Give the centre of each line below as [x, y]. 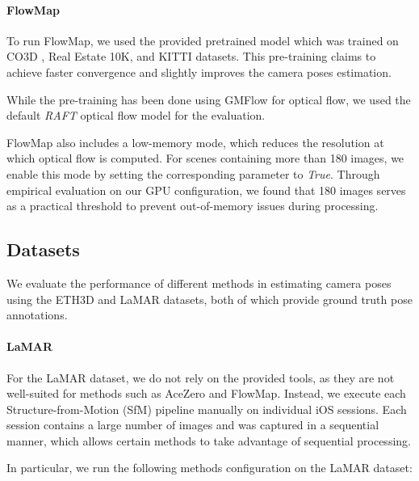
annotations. [37, 315]
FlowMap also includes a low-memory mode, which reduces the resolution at [195, 142]
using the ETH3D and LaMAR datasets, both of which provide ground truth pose [209, 299]
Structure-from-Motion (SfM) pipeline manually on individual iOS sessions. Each [207, 409]
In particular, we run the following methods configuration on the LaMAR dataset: [209, 468]
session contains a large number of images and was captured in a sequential [193, 425]
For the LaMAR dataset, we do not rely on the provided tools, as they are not [201, 377]
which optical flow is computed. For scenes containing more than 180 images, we [205, 158]
